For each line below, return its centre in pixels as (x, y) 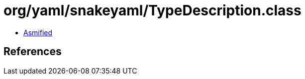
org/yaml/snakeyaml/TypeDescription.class (152, 10)
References (33, 52)
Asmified (38, 32)
